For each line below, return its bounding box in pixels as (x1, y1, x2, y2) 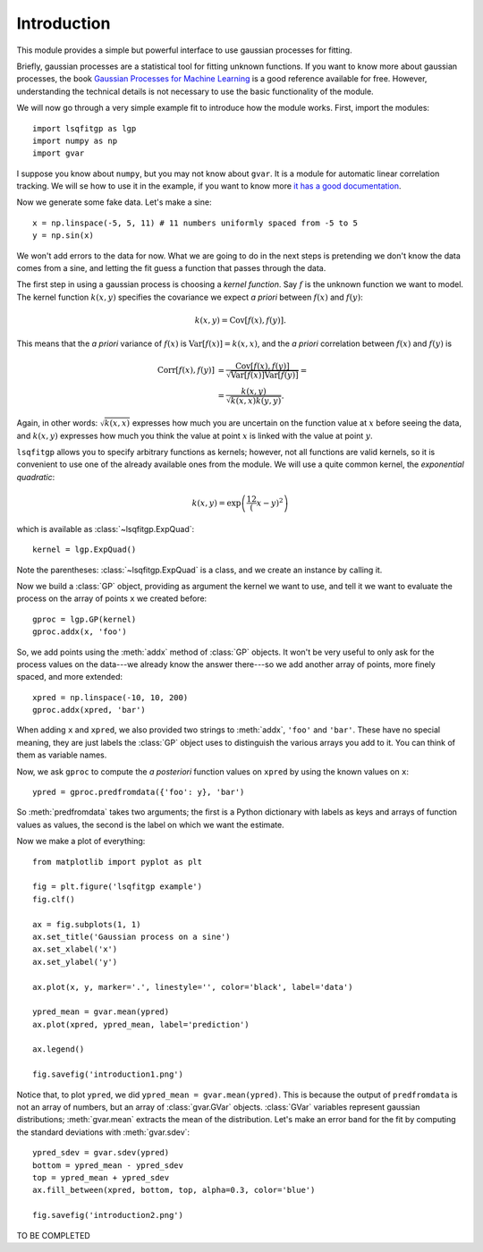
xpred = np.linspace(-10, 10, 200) (32, 692, 189, 702)
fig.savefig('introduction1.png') (32, 1070, 183, 1079)
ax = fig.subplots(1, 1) (32, 919, 141, 929)
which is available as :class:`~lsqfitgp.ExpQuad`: (16, 523, 195, 534)
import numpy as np (32, 135, 118, 146)
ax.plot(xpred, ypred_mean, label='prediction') (32, 1019, 250, 1029)
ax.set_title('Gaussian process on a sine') (32, 931, 232, 942)
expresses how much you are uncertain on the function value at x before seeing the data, (131, 417, 462, 428)
